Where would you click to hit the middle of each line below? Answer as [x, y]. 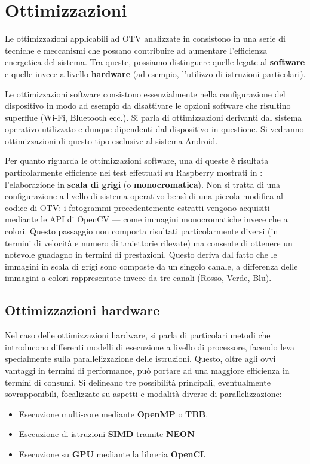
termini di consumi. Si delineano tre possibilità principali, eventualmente [138, 382]
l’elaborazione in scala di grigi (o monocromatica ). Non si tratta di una [143, 184]
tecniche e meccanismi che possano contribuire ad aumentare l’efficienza [136, 50]
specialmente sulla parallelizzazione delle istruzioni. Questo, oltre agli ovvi [140, 358]
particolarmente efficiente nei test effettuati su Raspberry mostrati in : [134, 173]
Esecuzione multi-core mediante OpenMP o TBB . [113, 413]
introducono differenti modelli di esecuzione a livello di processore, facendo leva [150, 347]
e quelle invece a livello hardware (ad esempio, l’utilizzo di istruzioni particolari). [155, 73]
